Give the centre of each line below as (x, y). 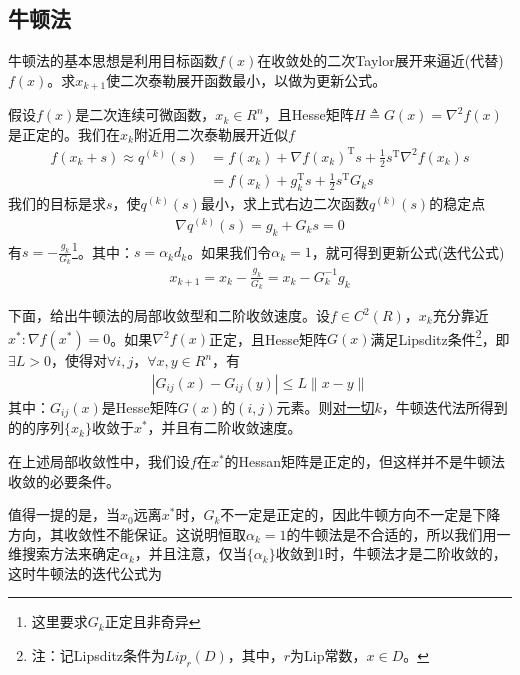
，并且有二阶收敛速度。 (224, 427)
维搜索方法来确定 (64, 553)
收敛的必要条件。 (64, 480)
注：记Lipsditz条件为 (98, 655)
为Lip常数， (328, 655)
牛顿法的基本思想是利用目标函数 (113, 60)
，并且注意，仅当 (190, 553)
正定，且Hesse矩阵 (268, 338)
